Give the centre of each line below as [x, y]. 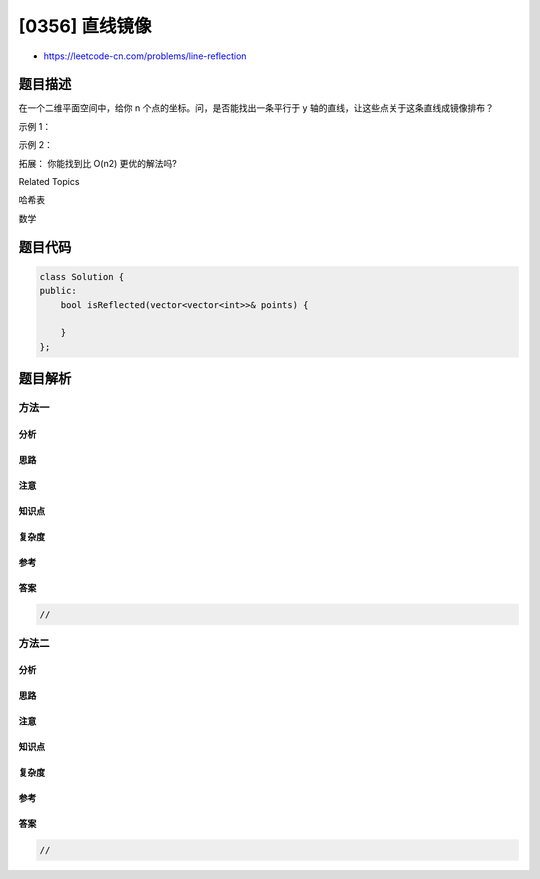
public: [58, 291]
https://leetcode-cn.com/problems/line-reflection [145, 56]
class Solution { [82, 276]
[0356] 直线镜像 [85, 26]
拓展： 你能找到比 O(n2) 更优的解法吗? [97, 163]
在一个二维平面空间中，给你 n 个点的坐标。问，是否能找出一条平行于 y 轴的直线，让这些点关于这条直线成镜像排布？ [256, 108]
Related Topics [49, 182]
